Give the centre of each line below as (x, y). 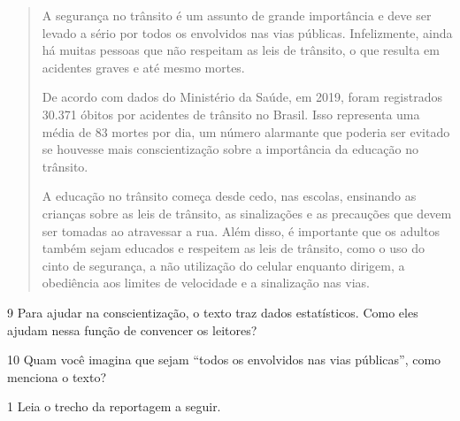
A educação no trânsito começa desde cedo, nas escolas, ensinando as (229, 196)
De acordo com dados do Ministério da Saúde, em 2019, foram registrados (242, 97)
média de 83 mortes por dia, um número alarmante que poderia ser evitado (246, 131)
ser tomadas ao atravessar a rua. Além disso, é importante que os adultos (241, 230)
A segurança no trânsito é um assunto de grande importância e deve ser (237, 15)
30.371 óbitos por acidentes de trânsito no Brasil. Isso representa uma (231, 114)
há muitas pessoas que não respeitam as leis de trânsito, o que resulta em (241, 50)
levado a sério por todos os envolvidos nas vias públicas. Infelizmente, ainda (247, 32)
